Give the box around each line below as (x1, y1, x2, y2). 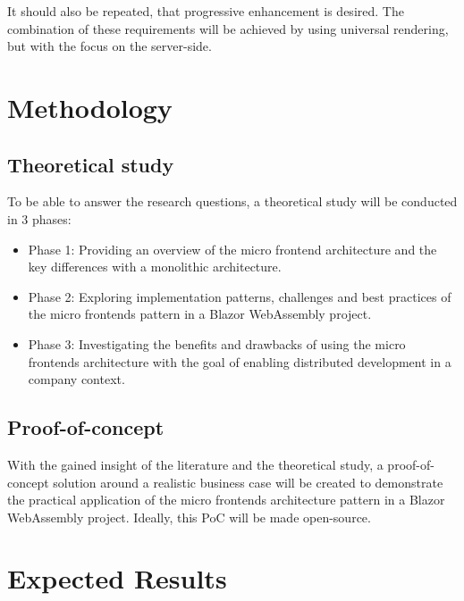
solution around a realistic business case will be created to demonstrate (53, 472, 443, 491)
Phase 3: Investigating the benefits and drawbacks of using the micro (28, 334, 406, 353)
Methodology (7, 88, 173, 125)
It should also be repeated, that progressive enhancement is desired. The (7, 2, 404, 20)
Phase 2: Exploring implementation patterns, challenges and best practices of (28, 287, 451, 305)
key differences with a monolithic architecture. (28, 257, 282, 276)
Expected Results (7, 560, 227, 597)
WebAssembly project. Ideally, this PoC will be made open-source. (7, 507, 371, 526)
